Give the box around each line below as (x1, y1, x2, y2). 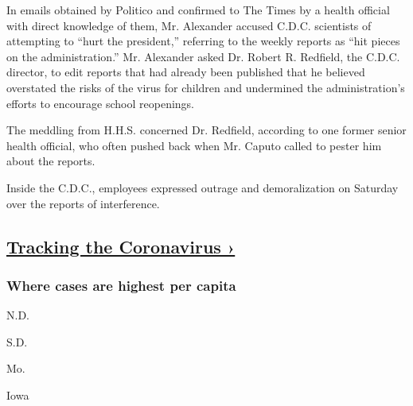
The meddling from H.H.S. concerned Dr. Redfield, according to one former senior (6, 122, 407, 138)
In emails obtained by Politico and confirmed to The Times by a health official (6, 2, 390, 17)
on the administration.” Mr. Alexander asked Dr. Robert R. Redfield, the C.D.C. (6, 48, 400, 64)
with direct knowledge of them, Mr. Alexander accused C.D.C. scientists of (6, 17, 372, 33)
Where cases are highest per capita (6, 275, 236, 295)
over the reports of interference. (6, 195, 160, 211)
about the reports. (6, 153, 95, 169)
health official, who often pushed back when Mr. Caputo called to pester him (6, 137, 382, 153)
